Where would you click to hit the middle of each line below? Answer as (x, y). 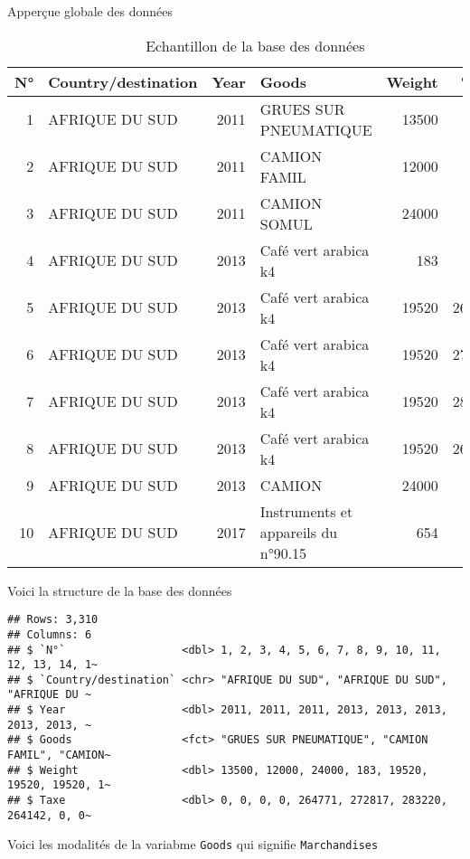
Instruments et (306, 511)
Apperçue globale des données (90, 11)
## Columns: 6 (50, 634)
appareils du (299, 532)
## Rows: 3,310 (53, 620)
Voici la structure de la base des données (120, 590)
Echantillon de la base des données (255, 45)
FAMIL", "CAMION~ (59, 755)
